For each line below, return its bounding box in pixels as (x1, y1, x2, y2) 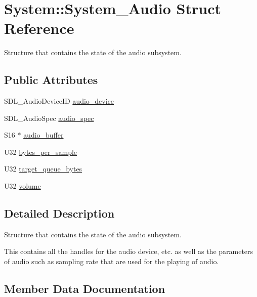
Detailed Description (4, 205, 115, 221)
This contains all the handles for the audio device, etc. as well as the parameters (4, 246, 253, 257)
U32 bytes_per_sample (4, 146, 77, 157)
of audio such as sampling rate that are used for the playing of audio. (4, 256, 219, 267)
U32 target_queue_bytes (4, 163, 82, 174)
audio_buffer (23, 130, 64, 140)
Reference (4, 18, 74, 38)
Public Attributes (4, 72, 98, 88)
